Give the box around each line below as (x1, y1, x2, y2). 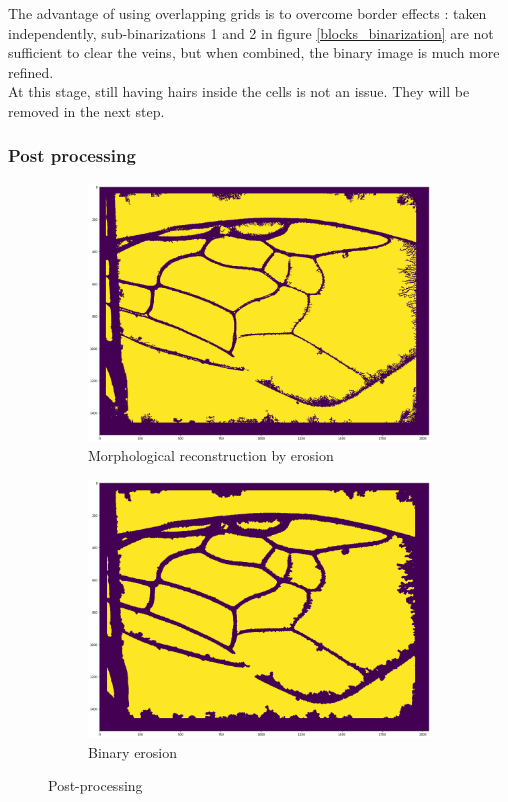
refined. (8, 61, 54, 82)
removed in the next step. (8, 100, 165, 121)
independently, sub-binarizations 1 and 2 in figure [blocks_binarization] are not (8, 22, 494, 43)
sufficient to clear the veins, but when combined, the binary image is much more (8, 42, 500, 63)
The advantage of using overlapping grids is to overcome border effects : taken (8, 3, 487, 23)
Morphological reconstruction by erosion (88, 445, 334, 466)
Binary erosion (88, 741, 178, 762)
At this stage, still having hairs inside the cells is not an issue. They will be (8, 81, 470, 102)
